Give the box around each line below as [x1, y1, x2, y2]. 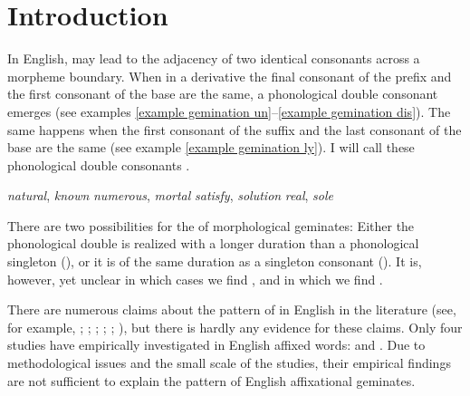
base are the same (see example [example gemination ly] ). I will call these [7, 138, 415, 157]
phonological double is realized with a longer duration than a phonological [7, 234, 419, 253]
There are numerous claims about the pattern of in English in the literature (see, [7, 300, 456, 319]
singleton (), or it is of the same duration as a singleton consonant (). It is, [7, 252, 422, 271]
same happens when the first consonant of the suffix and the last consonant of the [7, 120, 462, 139]
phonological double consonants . [7, 155, 190, 174]
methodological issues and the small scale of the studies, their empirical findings [7, 353, 451, 372]
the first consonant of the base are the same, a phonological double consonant [7, 84, 438, 103]
